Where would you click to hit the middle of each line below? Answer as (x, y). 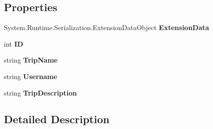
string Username (31, 76)
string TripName (31, 60)
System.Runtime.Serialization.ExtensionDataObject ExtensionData (106, 27)
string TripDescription (40, 92)
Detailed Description (57, 119)
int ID (14, 43)
